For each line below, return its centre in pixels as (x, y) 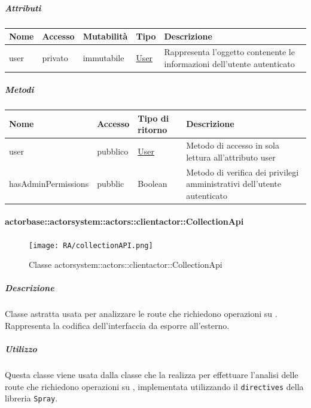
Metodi (19, 90)
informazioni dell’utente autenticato (229, 63)
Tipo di (153, 118)
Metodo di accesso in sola (233, 145)
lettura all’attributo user (231, 157)
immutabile (103, 57)
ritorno (153, 130)
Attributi (23, 7)
